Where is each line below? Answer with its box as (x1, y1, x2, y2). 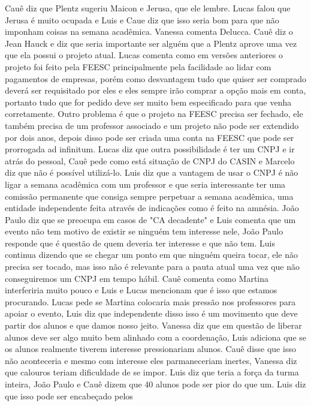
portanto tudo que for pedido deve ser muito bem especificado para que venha (5, 95, 292, 108)
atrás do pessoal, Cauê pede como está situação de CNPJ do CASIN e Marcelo (5, 154, 295, 167)
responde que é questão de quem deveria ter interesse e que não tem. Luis (5, 236, 275, 249)
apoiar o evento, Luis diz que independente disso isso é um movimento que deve (5, 307, 298, 320)
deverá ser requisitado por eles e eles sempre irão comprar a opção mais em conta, (5, 84, 306, 97)
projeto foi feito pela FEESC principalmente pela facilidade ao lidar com (5, 60, 271, 73)
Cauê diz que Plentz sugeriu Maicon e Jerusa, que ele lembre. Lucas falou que (5, 2, 291, 14)
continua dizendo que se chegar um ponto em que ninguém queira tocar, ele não (5, 248, 298, 261)
